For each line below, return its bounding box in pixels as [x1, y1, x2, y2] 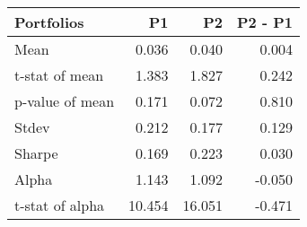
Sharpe [14, 143, 58, 163]
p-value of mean [14, 91, 115, 111]
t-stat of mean [14, 65, 104, 85]
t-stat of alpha [14, 195, 105, 215]
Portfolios [14, 12, 84, 32]
